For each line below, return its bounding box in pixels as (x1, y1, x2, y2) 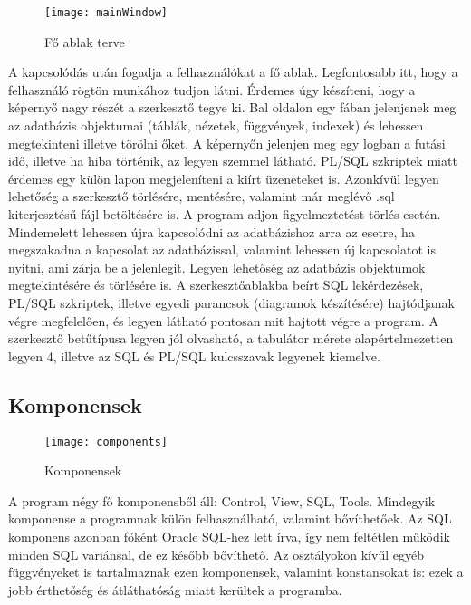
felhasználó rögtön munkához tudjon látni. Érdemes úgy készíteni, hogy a (8, 80, 416, 99)
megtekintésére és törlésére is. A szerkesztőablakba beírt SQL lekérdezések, (8, 275, 424, 294)
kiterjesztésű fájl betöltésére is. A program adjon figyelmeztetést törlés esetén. (8, 205, 441, 223)
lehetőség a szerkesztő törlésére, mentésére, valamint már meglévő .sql (8, 187, 395, 206)
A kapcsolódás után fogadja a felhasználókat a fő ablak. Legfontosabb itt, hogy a (8, 62, 458, 82)
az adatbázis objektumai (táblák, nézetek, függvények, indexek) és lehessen (8, 116, 424, 135)
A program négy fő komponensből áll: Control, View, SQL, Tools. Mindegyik (8, 491, 436, 510)
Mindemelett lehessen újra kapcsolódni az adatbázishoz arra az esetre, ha (8, 222, 415, 241)
